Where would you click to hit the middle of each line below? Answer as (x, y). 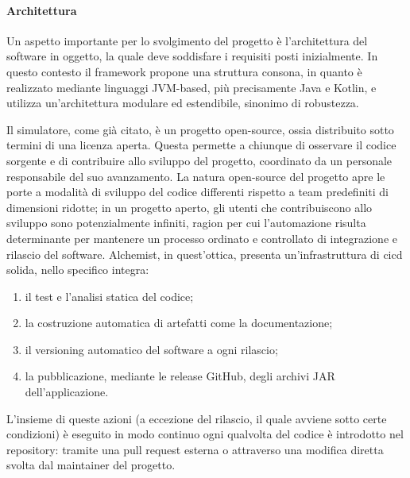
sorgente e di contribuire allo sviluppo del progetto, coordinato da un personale (199, 160)
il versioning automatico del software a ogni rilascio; (151, 349)
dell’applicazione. (67, 392)
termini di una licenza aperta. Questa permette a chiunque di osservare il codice (201, 145)
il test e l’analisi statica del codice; (109, 296)
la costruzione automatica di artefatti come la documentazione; (179, 323)
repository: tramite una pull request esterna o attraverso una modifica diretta (195, 449)
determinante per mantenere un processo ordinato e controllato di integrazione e (202, 238)
